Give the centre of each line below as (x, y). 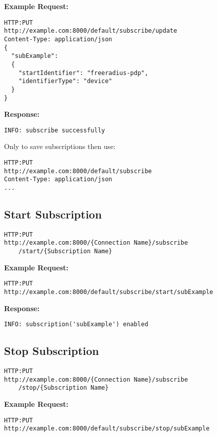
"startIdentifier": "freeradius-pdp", (83, 73)
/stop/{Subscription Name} (63, 388)
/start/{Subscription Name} (65, 251)
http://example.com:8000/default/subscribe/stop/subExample (107, 429)
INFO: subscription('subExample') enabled (76, 324)
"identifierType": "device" (65, 81)
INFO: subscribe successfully (55, 130)
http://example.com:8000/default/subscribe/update (91, 31)
